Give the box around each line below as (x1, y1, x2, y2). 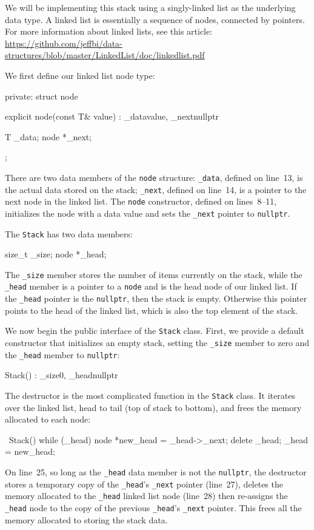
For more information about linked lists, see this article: (5, 25, 213, 38)
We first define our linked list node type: (5, 69, 155, 81)
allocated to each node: (5, 413, 91, 426)
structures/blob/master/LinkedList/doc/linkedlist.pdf (5, 49, 205, 61)
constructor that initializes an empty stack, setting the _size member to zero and (5, 336, 310, 349)
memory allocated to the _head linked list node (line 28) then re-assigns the (5, 489, 288, 502)
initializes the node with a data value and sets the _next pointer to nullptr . (5, 206, 290, 219)
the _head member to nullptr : (5, 348, 120, 361)
